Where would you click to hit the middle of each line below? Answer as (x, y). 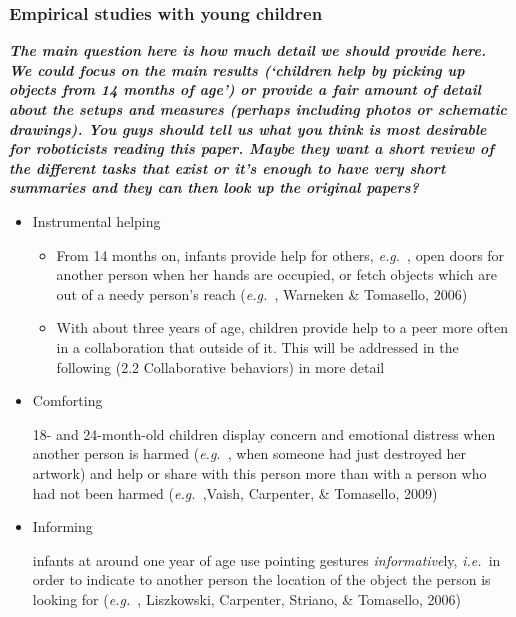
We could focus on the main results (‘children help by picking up (237, 69)
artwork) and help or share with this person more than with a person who (259, 472)
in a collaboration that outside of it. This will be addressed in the (257, 346)
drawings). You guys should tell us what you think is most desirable (248, 128)
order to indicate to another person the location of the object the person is (261, 579)
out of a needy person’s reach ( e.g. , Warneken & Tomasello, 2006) (262, 293)
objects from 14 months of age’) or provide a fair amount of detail (245, 89)
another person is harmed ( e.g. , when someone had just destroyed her (249, 453)
